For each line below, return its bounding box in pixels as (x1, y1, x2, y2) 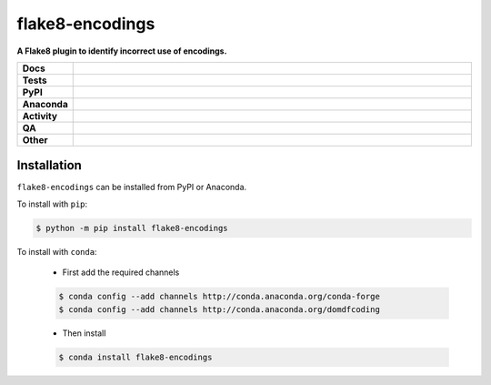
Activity (22, 109, 58, 122)
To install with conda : (16, 246, 97, 257)
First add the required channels (62, 267, 180, 278)
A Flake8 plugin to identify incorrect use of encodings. (16, 46, 227, 56)
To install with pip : (16, 198, 88, 209)
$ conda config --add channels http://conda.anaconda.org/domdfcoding (58, 304, 381, 314)
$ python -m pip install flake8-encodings (35, 223, 228, 233)
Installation (16, 157, 82, 173)
